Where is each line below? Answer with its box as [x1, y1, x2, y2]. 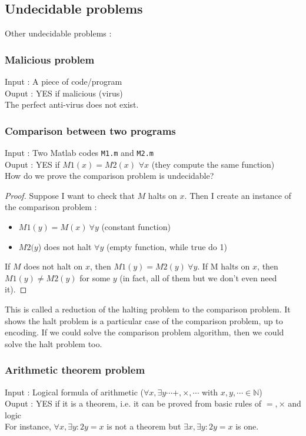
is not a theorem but [107, 420, 181, 432]
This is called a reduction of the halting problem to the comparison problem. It [5, 303, 291, 315]
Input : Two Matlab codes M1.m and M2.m [5, 147, 154, 159]
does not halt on [24, 260, 83, 272]
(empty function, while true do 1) [106, 240, 227, 252]
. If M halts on [197, 260, 250, 272]
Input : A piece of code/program [5, 75, 122, 88]
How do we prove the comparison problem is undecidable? [5, 169, 214, 182]
